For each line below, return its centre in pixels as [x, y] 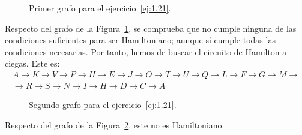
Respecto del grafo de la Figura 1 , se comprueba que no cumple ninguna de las [151, 28]
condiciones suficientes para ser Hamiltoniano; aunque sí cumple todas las [140, 40]
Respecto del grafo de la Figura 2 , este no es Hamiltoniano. [115, 124]
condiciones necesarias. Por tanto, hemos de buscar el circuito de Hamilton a [146, 51]
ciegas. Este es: [32, 63]
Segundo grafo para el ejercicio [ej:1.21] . [103, 105]
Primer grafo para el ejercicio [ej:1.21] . [100, 8]
